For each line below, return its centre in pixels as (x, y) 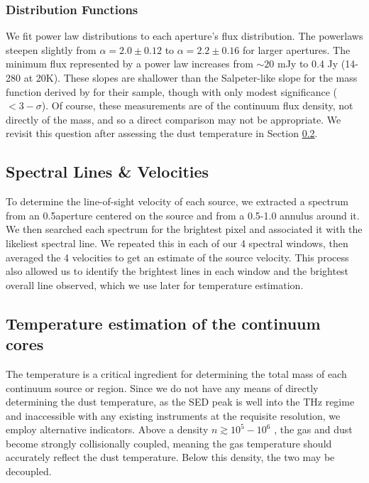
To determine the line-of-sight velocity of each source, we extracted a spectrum (177, 201)
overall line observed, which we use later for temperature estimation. (155, 284)
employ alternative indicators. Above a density (107, 429)
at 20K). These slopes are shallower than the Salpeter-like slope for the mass (191, 77)
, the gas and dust (313, 429)
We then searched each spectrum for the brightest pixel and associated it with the (184, 229)
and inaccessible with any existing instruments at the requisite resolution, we (173, 415)
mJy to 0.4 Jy (308, 64)
